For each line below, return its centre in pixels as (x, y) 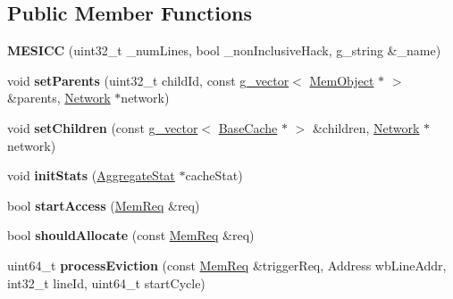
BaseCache (248, 127)
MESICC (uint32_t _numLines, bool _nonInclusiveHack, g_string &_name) (224, 50)
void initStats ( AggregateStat (91, 175)
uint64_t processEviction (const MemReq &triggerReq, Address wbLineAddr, (227, 265)
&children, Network (366, 127)
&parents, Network (59, 98)
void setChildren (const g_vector (103, 127)
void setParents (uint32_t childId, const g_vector (148, 80)
